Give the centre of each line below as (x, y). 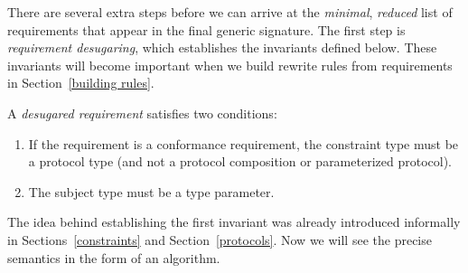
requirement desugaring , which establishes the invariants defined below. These (222, 47)
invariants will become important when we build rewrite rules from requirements (230, 65)
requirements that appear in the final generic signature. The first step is (206, 29)
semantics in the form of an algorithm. (114, 257)
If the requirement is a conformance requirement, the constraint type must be (243, 143)
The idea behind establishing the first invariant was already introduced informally (234, 222)
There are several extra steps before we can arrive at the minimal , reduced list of (230, 12)
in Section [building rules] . (81, 83)
